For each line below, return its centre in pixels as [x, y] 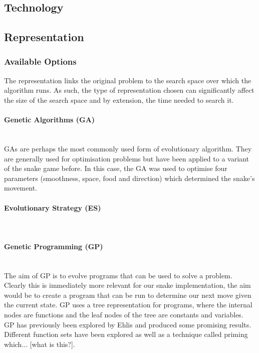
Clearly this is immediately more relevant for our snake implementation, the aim [127, 285]
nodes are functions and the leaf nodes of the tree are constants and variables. [124, 315]
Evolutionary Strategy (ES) [53, 207]
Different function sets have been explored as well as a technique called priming [126, 334]
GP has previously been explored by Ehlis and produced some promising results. [128, 324]
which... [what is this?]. [40, 344]
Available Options [40, 61]
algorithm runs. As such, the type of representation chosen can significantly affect [129, 90]
